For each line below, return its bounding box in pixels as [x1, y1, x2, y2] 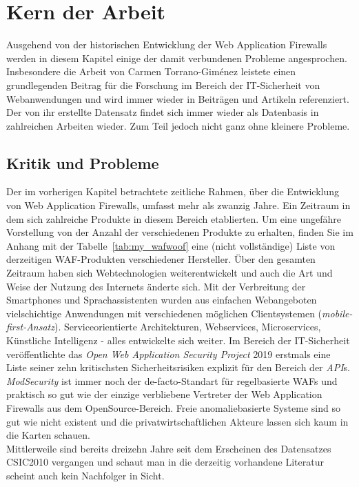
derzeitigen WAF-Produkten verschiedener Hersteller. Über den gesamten [6, 252, 316, 266]
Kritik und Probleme [6, 152, 159, 173]
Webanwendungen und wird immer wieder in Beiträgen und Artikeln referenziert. [6, 91, 349, 106]
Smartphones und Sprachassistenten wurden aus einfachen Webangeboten [6, 292, 317, 307]
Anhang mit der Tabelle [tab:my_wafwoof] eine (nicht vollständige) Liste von [6, 238, 336, 252]
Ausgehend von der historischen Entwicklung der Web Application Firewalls [6, 37, 327, 52]
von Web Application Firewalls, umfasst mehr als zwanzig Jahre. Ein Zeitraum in [6, 198, 351, 212]
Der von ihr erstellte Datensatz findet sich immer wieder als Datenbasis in [6, 105, 319, 119]
